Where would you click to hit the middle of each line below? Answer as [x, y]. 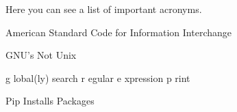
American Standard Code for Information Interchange [119, 32]
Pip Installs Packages [50, 101]
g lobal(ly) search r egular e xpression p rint [98, 78]
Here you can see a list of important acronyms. [104, 9]
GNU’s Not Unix [41, 55]
